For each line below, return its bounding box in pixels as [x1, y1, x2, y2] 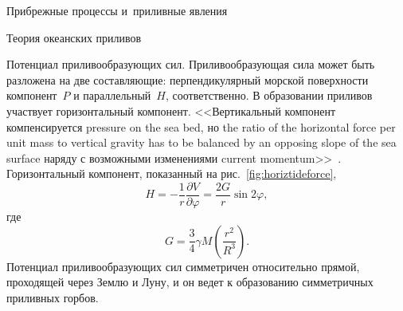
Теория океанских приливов [6, 29, 142, 45]
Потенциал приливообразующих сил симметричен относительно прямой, [6, 258, 360, 274]
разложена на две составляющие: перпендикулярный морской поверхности [6, 71, 369, 88]
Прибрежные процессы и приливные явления [6, 2, 228, 18]
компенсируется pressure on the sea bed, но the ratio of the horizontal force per [6, 118, 396, 135]
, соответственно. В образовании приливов [165, 87, 373, 104]
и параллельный [73, 87, 151, 104]
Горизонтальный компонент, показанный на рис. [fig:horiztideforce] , [6, 165, 337, 182]
